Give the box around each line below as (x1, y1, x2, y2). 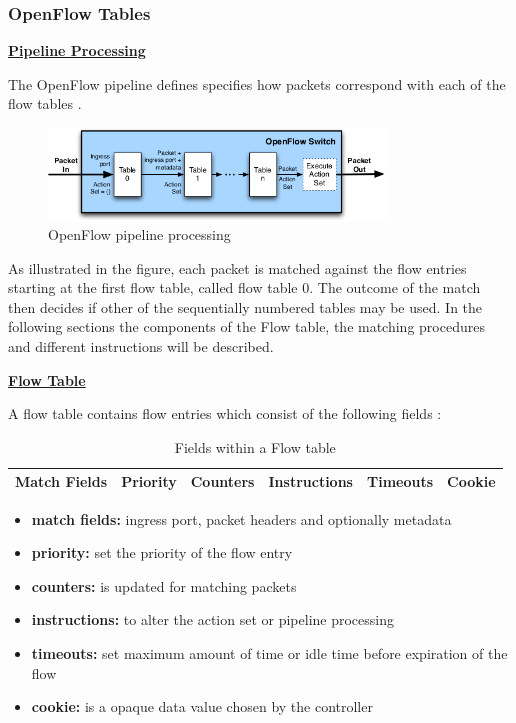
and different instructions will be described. (8, 336, 274, 357)
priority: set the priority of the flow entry (31, 542, 293, 563)
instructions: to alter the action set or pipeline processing (31, 609, 394, 630)
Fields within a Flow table (174, 436, 336, 457)
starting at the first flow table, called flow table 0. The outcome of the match (8, 277, 481, 298)
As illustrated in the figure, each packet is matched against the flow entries (8, 257, 467, 278)
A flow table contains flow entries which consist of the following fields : (8, 403, 442, 424)
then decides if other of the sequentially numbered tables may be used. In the (8, 296, 483, 317)
